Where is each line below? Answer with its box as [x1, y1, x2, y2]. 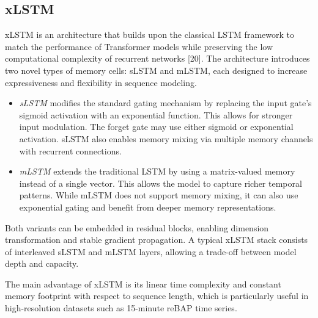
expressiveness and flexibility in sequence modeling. [5, 76, 197, 89]
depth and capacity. [5, 257, 79, 270]
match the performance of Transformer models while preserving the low [5, 40, 273, 52]
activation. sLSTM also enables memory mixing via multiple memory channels [19, 132, 313, 145]
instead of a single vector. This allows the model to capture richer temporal [19, 176, 302, 189]
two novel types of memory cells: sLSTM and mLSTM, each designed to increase [5, 63, 308, 76]
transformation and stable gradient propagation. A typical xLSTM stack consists [5, 233, 308, 246]
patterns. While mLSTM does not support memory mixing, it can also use [19, 189, 298, 201]
